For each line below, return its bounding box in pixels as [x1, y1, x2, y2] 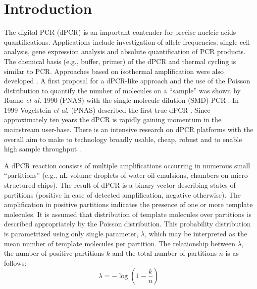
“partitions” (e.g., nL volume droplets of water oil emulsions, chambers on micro [4, 170, 248, 180]
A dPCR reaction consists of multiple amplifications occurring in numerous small [4, 160, 250, 170]
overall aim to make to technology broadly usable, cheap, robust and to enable [4, 134, 242, 144]
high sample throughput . [4, 144, 81, 154]
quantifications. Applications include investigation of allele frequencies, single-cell [4, 36, 250, 47]
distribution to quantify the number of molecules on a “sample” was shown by [4, 85, 241, 95]
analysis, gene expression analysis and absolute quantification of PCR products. [4, 46, 246, 57]
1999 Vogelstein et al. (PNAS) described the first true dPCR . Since [4, 104, 210, 115]
